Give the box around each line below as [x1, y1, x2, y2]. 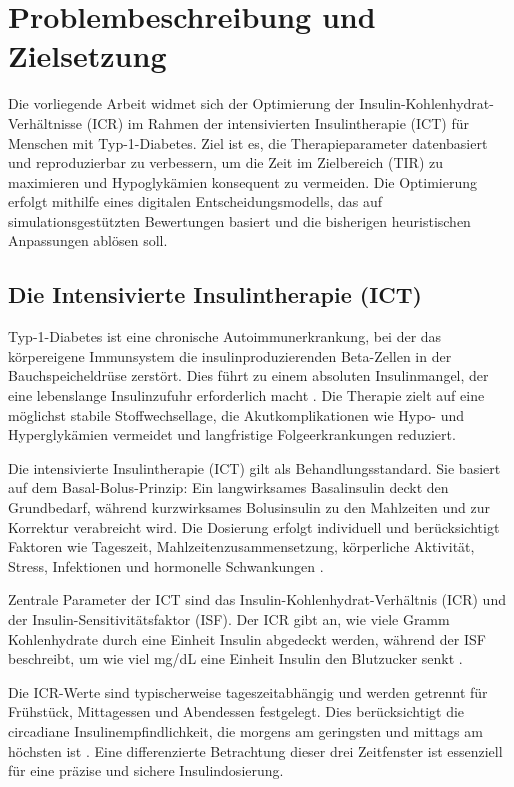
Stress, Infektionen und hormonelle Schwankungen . [8, 555, 324, 576]
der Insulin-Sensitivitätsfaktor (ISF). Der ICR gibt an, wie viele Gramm [8, 608, 450, 629]
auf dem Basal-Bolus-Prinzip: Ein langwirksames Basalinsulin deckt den [8, 477, 449, 498]
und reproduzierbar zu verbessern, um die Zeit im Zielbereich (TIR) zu [8, 152, 444, 173]
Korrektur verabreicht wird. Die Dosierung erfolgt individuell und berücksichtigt [8, 516, 500, 537]
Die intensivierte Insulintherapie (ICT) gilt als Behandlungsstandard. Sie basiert [8, 457, 501, 478]
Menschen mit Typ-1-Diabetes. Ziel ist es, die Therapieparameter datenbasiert [8, 132, 488, 153]
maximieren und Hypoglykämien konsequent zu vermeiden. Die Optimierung [8, 171, 478, 192]
